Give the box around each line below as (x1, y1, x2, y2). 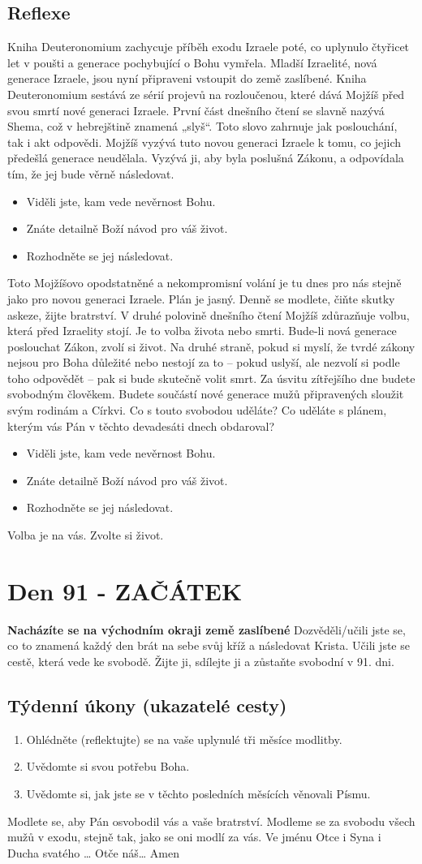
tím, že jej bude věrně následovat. (7, 165, 174, 182)
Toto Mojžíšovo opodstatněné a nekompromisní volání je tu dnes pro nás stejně (7, 274, 402, 291)
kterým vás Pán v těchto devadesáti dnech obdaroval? (7, 417, 275, 434)
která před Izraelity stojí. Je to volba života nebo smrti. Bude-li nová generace (7, 322, 397, 339)
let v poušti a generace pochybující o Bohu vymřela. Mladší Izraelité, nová (7, 54, 377, 71)
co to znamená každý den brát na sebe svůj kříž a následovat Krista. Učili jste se (7, 637, 410, 654)
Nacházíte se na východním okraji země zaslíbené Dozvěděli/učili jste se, (7, 621, 406, 638)
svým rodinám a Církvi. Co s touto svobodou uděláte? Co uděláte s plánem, (7, 402, 387, 419)
